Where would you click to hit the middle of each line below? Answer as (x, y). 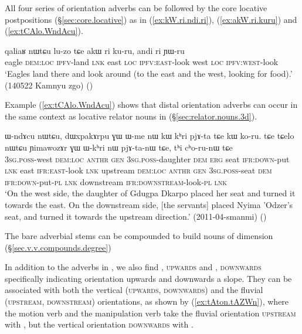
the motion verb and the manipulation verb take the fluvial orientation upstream (150, 313)
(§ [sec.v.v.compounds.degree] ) (58, 247)
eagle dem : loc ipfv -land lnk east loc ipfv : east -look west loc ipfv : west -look (142, 62)
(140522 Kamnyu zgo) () (49, 85)
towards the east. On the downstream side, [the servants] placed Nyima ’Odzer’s (149, 204)
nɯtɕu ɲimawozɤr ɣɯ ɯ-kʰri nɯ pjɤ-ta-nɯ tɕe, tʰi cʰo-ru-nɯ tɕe (119, 147)
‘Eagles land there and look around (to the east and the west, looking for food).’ (149, 73)
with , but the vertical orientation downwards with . (99, 324)
